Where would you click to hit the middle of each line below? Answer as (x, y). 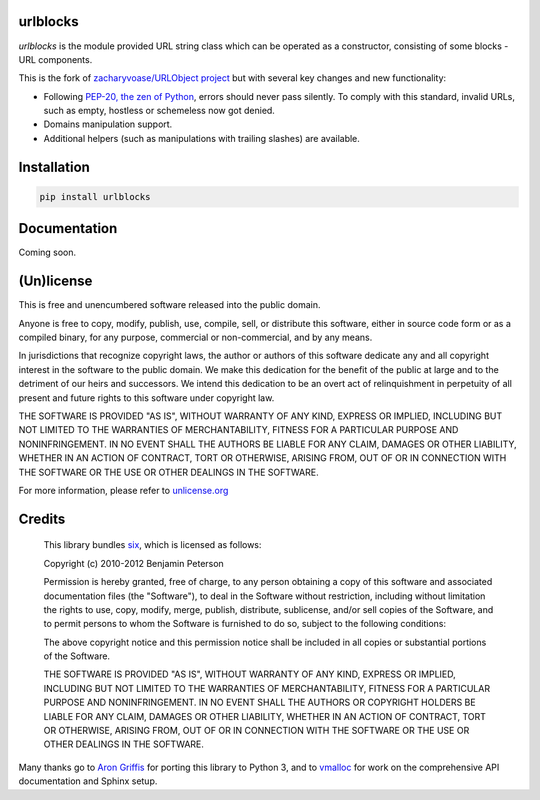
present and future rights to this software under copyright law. (146, 397)
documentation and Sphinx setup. (88, 781)
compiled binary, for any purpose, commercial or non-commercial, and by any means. (195, 337)
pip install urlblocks (95, 196)
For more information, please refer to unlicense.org (123, 490)
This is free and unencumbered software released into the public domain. (169, 305)
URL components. (55, 59)
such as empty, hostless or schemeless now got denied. (159, 111)
